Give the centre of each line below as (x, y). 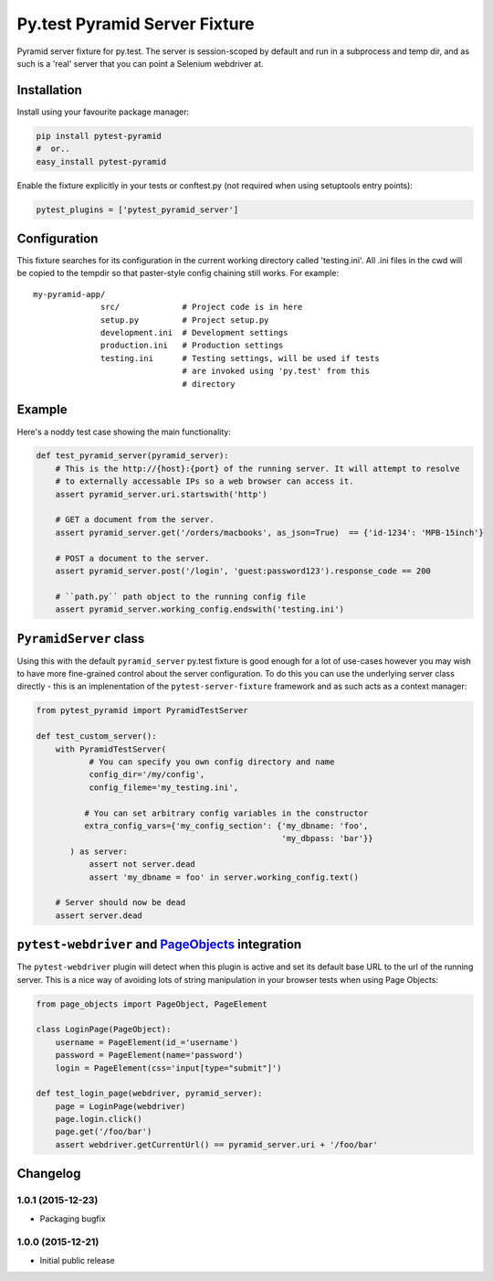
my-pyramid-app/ (69, 294)
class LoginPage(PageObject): (104, 1030)
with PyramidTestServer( (111, 749)
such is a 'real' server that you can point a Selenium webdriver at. (140, 63)
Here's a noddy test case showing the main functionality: (124, 432)
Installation (49, 90)
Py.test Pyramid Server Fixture (136, 24)
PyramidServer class (81, 639)
